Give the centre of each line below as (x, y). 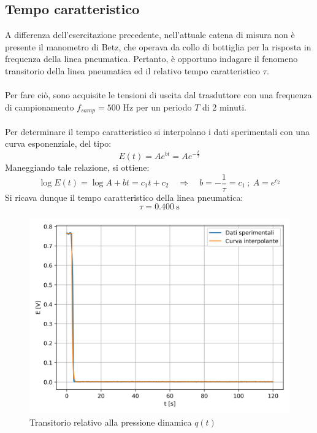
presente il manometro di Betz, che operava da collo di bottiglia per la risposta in (158, 46)
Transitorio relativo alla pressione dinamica (111, 422)
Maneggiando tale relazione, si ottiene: (77, 167)
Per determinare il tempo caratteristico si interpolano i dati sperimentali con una (157, 131)
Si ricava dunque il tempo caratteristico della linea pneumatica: (124, 197)
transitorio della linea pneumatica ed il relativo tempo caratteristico (133, 70)
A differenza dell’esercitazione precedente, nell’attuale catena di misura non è (150, 35)
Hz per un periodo (157, 107)
